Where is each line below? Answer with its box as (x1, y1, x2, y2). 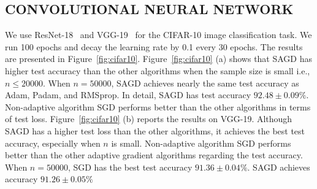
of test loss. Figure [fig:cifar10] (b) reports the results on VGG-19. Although (5, 112, 292, 125)
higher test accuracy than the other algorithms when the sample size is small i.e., (5, 64, 310, 77)
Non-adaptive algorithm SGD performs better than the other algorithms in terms (5, 100, 311, 113)
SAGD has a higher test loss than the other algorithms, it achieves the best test (5, 124, 305, 137)
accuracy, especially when (5, 136, 101, 149)
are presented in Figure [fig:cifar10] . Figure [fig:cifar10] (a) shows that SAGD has (5, 52, 313, 65)
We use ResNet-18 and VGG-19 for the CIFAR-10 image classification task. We (5, 28, 312, 41)
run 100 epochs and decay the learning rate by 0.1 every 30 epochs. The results (5, 40, 303, 53)
